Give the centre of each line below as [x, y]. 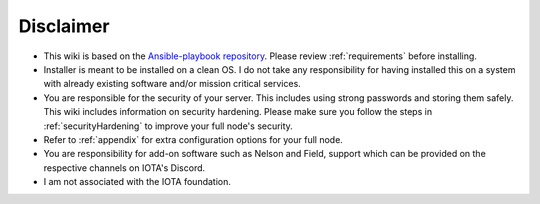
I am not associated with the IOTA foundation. [137, 182]
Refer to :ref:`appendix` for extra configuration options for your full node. [193, 139]
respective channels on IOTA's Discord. [124, 167]
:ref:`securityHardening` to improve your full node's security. [168, 126]
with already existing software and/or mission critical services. [172, 84]
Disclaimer [64, 26]
